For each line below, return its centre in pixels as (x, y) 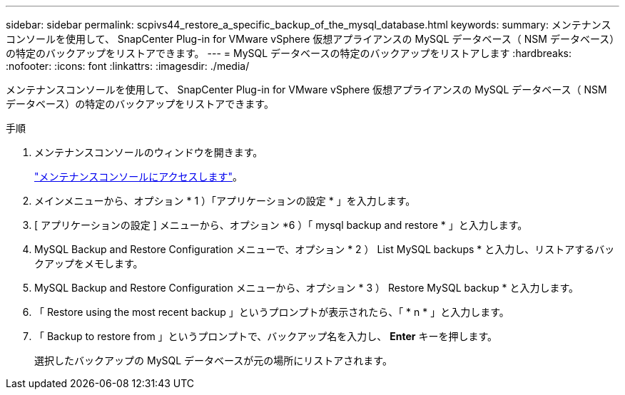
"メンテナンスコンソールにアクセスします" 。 (139, 176)
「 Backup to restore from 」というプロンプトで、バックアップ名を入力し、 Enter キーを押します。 (266, 336)
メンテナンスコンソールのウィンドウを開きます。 (149, 152)
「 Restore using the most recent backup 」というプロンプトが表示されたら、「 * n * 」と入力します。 (272, 312)
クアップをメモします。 (89, 263)
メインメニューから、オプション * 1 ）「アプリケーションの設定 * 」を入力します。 (225, 201)
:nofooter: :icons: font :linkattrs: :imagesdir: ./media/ (128, 66)
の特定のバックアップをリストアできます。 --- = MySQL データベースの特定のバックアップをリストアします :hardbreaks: (289, 53)
